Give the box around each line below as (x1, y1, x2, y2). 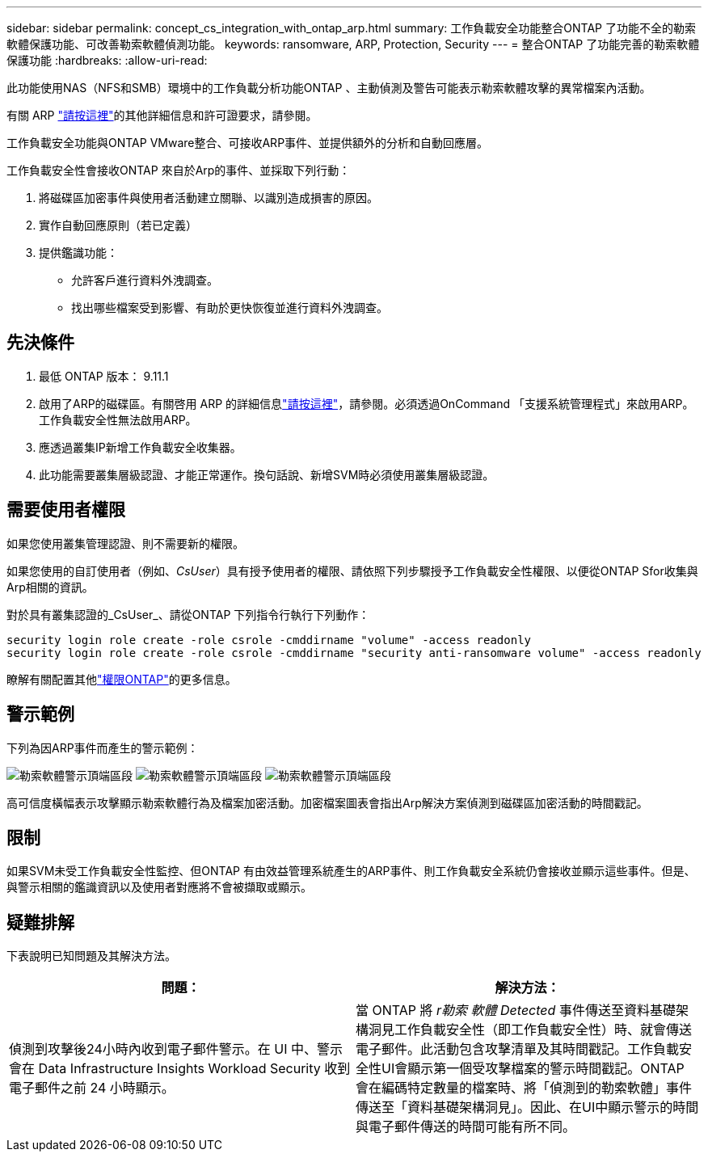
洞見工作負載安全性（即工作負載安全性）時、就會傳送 (369, 1021, 693, 1038)
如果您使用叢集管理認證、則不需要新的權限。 (6, 536, 244, 550)
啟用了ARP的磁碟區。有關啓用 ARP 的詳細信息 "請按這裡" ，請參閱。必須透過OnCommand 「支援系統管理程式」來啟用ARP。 (39, 396, 694, 411)
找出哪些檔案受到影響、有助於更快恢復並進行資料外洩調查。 (71, 301, 388, 314)
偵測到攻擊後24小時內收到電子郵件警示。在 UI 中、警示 (9, 1041, 343, 1058)
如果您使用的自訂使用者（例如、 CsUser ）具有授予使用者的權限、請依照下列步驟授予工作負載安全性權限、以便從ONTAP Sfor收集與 (6, 563, 698, 578)
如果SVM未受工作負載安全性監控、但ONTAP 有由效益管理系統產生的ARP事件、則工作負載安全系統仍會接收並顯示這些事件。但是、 (6, 864, 696, 878)
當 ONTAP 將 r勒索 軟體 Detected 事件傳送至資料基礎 (356, 1002, 676, 1019)
